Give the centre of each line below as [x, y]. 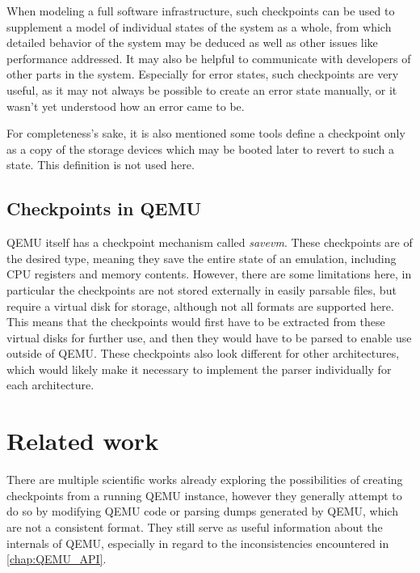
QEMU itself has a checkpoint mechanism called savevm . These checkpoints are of [210, 242]
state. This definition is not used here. [101, 165]
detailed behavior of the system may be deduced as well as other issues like [192, 42]
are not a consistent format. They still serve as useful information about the [195, 526]
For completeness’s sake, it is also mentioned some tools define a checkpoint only [206, 133]
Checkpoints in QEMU [104, 208]
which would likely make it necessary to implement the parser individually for [199, 369]
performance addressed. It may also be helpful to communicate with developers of [209, 58]
